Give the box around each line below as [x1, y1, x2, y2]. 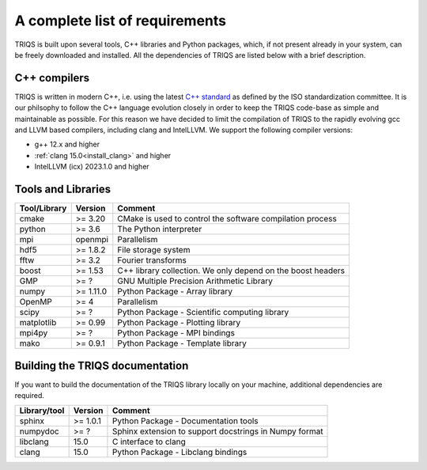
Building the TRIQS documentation [14, 358, 189, 372]
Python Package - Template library [117, 338, 247, 349]
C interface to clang [111, 436, 186, 447]
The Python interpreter [117, 224, 202, 235]
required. [14, 391, 45, 400]
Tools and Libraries [14, 183, 111, 195]
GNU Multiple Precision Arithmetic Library [117, 275, 273, 286]
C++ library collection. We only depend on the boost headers [117, 265, 346, 276]
